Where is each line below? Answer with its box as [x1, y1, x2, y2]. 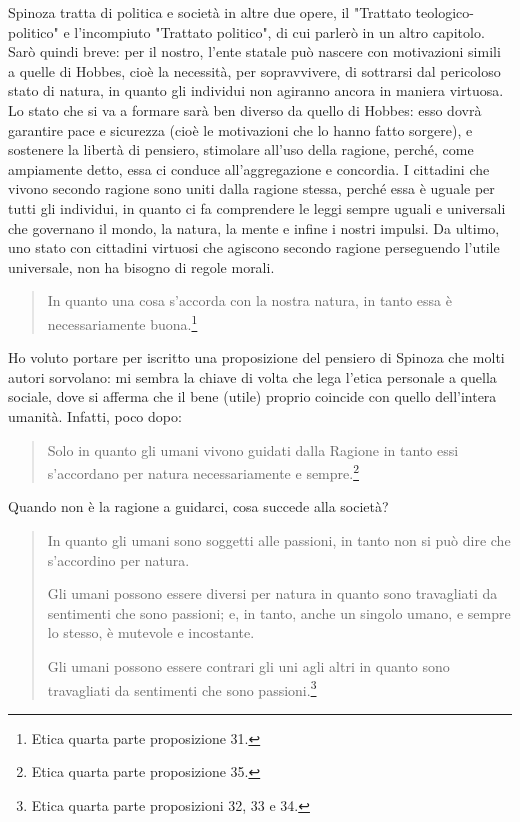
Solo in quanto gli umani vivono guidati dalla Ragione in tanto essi [47, 439, 459, 460]
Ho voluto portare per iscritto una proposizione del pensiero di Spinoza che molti [8, 347, 505, 368]
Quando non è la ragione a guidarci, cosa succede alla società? [8, 496, 389, 517]
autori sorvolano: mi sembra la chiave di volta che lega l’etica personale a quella [8, 366, 497, 387]
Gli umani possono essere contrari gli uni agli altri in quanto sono [47, 655, 450, 676]
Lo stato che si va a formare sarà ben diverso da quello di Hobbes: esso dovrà [8, 99, 482, 120]
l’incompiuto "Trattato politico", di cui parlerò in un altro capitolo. [74, 21, 485, 42]
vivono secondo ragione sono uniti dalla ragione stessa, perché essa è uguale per [8, 178, 495, 199]
